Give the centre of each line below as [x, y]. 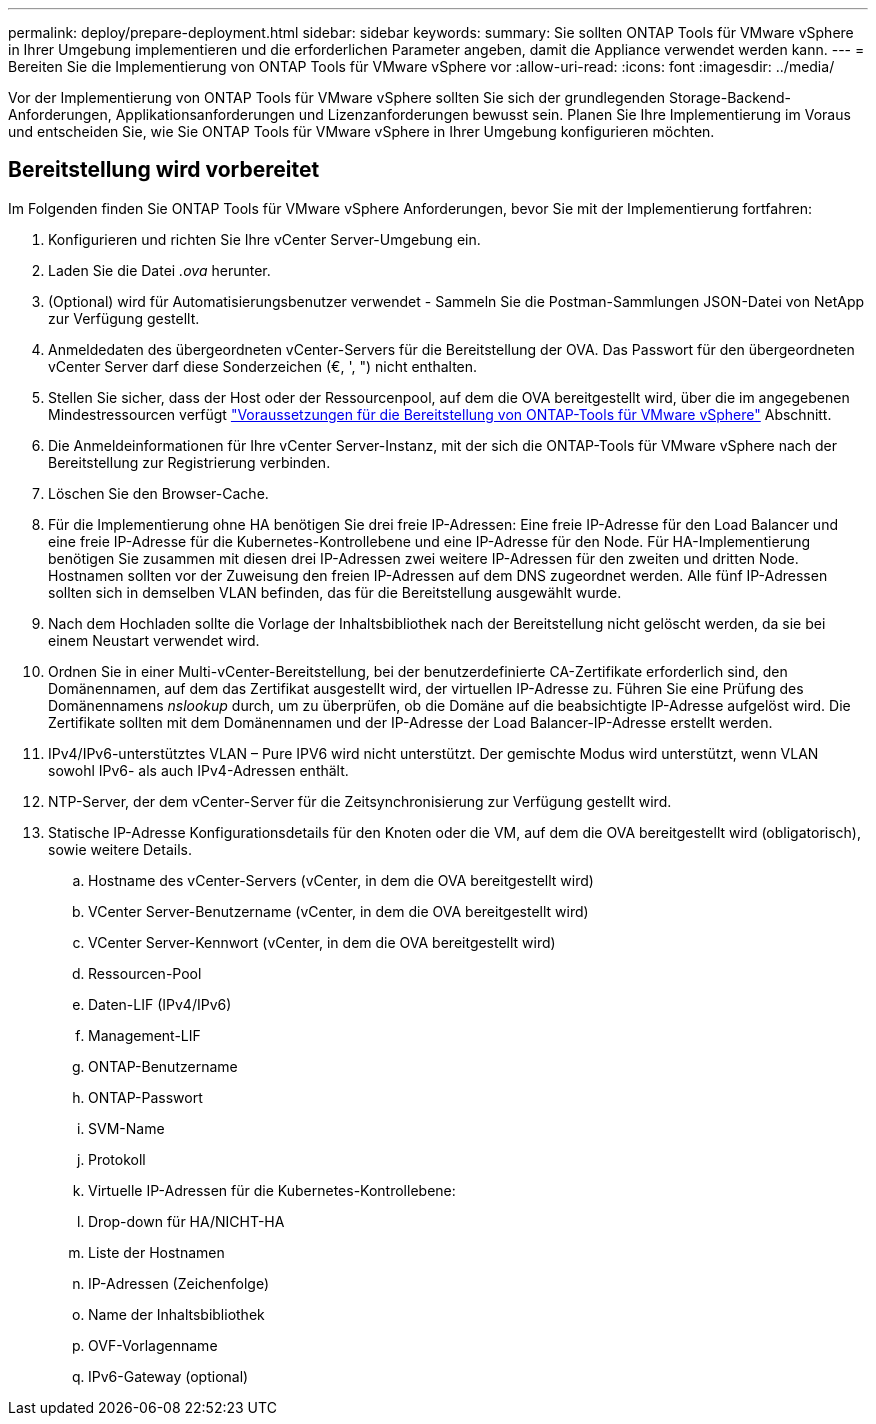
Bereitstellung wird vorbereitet [164, 170]
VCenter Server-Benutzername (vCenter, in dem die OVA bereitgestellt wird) [338, 911]
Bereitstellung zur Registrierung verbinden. [189, 462]
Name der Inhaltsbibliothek [176, 1314]
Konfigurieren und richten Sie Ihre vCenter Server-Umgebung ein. [264, 239]
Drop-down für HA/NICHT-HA [186, 1221]
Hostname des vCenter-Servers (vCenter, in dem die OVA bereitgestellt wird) [341, 880]
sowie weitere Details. [120, 849]
